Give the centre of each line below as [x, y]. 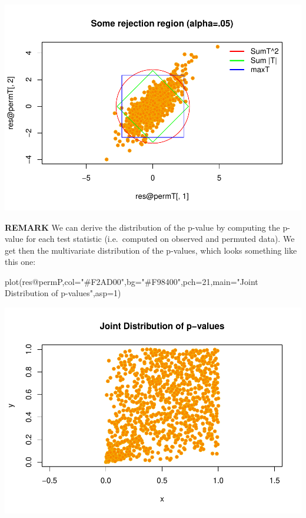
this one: [20, 262]
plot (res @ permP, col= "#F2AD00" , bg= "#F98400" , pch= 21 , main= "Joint [132, 281]
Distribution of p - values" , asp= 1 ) [63, 293]
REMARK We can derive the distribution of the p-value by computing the [142, 227]
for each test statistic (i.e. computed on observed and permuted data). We [160, 239]
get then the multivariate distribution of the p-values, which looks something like [151, 250]
